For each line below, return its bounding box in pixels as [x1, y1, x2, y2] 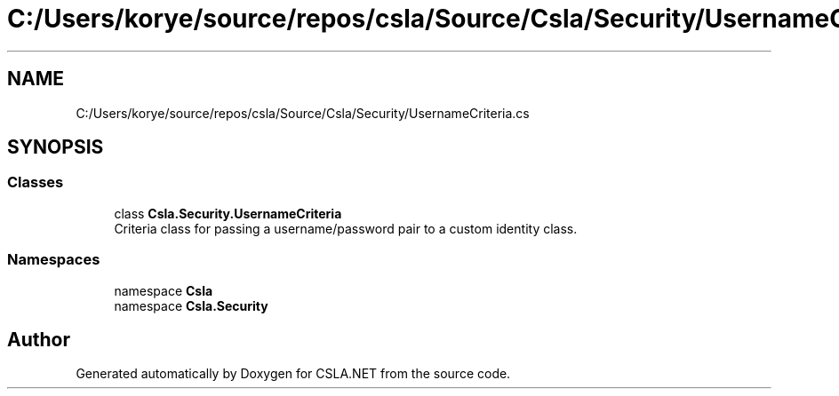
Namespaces [7, 250, 100, 269]
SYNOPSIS [7, 136, 104, 159]
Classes [7, 173, 64, 192]
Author [7, 328, 70, 351]
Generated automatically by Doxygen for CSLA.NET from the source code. [76, 366, 511, 382]
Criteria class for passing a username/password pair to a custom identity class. [114, 220, 578, 236]
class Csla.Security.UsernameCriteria [114, 205, 342, 221]
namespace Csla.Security [114, 297, 268, 313]
